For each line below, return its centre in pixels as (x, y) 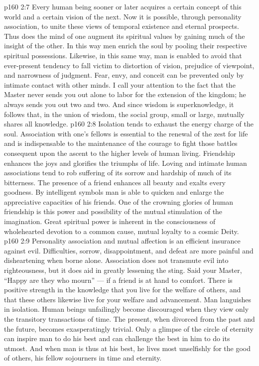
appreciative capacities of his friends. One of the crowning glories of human (119, 201)
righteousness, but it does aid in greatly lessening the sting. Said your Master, (123, 270)
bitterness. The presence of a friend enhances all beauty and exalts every (115, 182)
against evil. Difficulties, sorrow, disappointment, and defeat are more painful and (129, 250)
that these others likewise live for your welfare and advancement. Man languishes (128, 299)
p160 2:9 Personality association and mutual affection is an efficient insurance (122, 241)
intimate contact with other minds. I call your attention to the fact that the (120, 84)
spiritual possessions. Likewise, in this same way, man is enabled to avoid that (123, 55)
